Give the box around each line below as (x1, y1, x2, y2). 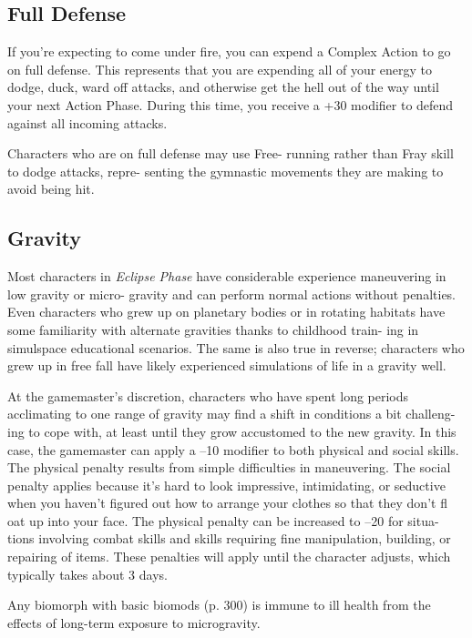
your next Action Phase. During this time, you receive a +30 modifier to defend (7, 95, 454, 114)
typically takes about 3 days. (7, 564, 168, 583)
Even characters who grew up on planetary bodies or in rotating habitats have (7, 302, 446, 321)
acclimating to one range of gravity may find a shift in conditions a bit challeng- (7, 404, 456, 423)
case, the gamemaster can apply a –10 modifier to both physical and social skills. (7, 440, 459, 459)
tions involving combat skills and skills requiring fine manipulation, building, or (7, 529, 451, 548)
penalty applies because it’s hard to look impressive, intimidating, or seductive (7, 475, 446, 494)
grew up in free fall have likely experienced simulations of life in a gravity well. (7, 356, 446, 375)
